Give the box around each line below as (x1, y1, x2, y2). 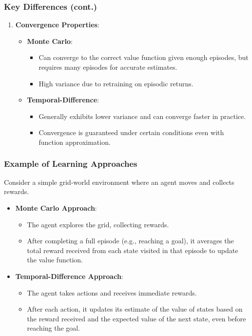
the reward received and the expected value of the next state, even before (27, 313, 246, 323)
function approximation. (39, 137, 111, 147)
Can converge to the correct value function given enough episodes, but (39, 52, 249, 62)
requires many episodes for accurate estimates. (39, 62, 177, 72)
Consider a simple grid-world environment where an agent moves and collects (4, 177, 234, 187)
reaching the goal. (27, 323, 80, 333)
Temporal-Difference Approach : (15, 271, 123, 281)
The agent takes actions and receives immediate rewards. (27, 287, 197, 297)
